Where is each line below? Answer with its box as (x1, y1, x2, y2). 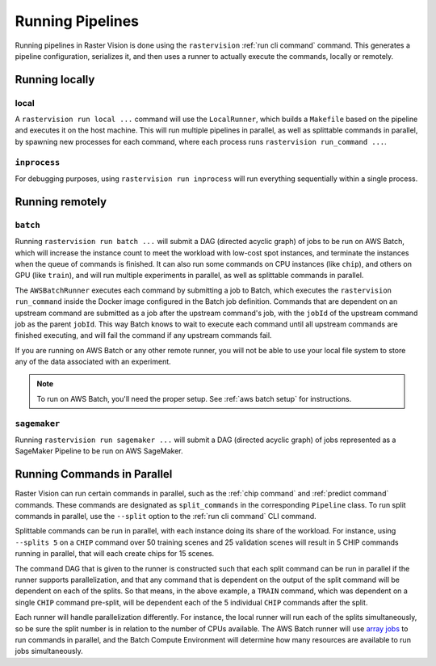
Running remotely (15, 195, 107, 209)
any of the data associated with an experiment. (15, 356, 171, 367)
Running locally (15, 73, 95, 86)
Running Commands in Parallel (15, 467, 173, 481)
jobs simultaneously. (15, 647, 84, 656)
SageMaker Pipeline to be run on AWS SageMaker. (15, 446, 183, 456)
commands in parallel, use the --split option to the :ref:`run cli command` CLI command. (15, 512, 317, 521)
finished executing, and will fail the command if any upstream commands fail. (15, 331, 272, 340)
